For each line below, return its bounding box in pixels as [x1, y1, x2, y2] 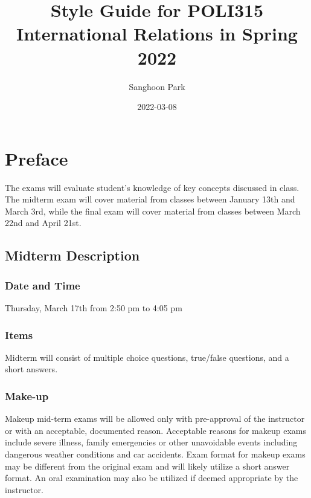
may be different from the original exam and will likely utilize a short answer [5, 459, 290, 472]
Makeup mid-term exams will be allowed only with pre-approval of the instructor [5, 412, 305, 425]
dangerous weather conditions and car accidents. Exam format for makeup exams [5, 448, 306, 460]
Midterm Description [5, 246, 140, 265]
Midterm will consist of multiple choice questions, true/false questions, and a [5, 351, 289, 363]
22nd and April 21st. [5, 216, 82, 229]
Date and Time [5, 277, 80, 293]
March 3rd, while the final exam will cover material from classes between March [5, 204, 301, 217]
